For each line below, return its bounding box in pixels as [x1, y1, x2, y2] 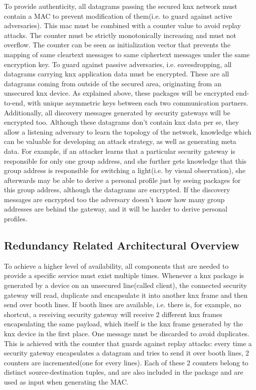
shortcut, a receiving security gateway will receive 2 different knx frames [4, 309, 222, 319]
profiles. [4, 213, 28, 224]
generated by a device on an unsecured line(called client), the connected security [4, 280, 247, 290]
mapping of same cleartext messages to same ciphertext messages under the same [4, 49, 250, 59]
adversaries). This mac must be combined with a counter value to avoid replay [4, 20, 241, 31]
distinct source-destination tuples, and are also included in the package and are [4, 367, 244, 377]
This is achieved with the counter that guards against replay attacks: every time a [4, 338, 252, 348]
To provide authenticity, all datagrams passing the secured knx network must [4, 1, 238, 11]
